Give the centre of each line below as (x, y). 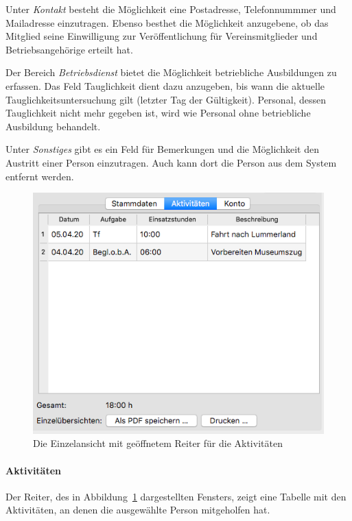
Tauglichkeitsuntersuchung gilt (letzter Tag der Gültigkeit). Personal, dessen (166, 99)
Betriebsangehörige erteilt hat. (69, 49)
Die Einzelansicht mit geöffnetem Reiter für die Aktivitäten (158, 443)
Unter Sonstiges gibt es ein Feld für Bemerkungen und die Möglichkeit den (162, 149)
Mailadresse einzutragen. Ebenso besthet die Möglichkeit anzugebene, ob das (167, 22)
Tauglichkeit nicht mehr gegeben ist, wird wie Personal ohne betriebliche (158, 113)
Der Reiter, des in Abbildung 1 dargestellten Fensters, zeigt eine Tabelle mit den (176, 496)
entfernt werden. (40, 176)
